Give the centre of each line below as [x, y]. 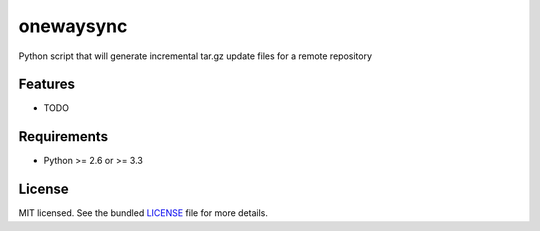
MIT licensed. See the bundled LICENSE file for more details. [143, 213]
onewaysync [73, 26]
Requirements [63, 136]
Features [46, 84]
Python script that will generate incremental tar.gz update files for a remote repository [195, 56]
